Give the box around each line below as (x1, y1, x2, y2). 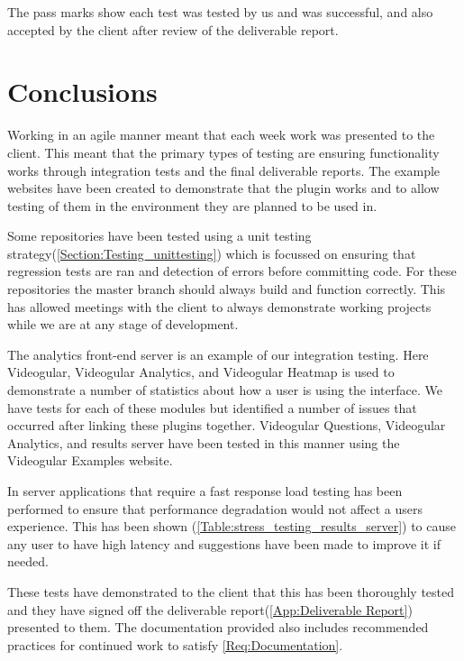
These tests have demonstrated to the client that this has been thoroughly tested (7, 582, 455, 601)
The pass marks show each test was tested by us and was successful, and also (7, 3, 433, 21)
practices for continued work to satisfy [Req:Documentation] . (7, 635, 343, 654)
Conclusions (7, 73, 158, 110)
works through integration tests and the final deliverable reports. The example (7, 161, 441, 179)
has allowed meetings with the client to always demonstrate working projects (7, 297, 432, 316)
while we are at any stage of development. (7, 315, 239, 334)
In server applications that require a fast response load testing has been (7, 482, 403, 500)
